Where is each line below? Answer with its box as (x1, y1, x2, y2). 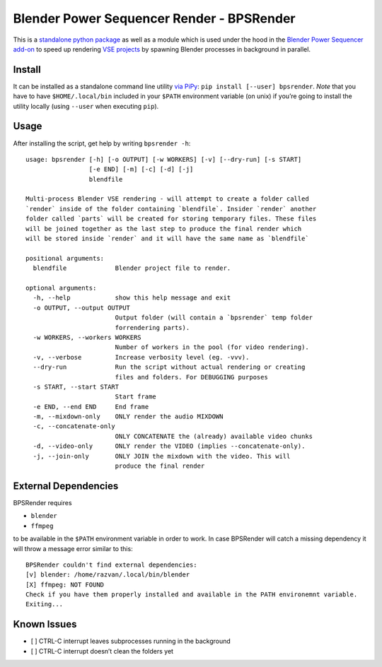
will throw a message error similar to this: (13, 544, 134, 553)
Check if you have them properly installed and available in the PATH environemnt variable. (25, 591, 358, 598)
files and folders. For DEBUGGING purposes (115, 373, 268, 381)
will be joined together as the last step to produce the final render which (25, 225, 302, 232)
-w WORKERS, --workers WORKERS (33, 333, 141, 341)
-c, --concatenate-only (33, 423, 116, 430)
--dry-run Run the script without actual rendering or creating (33, 363, 306, 371)
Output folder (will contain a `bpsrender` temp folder (115, 314, 313, 321)
